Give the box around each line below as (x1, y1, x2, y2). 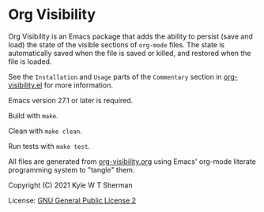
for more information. (43, 80, 113, 90)
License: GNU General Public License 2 (8, 195, 137, 205)
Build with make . (8, 110, 59, 120)
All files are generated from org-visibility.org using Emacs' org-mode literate (8, 156, 257, 166)
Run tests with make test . (8, 141, 91, 151)
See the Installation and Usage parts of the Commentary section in (8, 72, 223, 81)
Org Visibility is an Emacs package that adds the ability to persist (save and (8, 32, 253, 41)
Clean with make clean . (8, 126, 83, 136)
